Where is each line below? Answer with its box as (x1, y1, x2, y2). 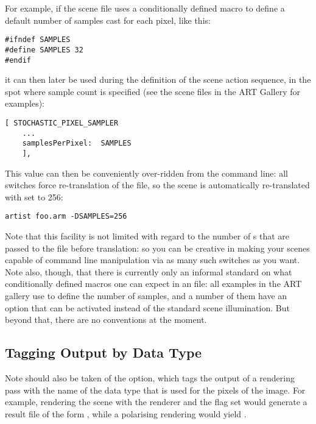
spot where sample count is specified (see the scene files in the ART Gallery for (5, 85, 301, 97)
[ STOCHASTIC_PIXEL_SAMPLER (5, 118, 119, 127)
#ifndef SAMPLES (5, 35, 71, 44)
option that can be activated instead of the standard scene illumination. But (5, 301, 290, 314)
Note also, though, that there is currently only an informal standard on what (5, 265, 292, 278)
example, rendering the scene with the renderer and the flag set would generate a (5, 395, 307, 408)
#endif (5, 55, 31, 65)
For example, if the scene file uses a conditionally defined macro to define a (5, 2, 285, 14)
